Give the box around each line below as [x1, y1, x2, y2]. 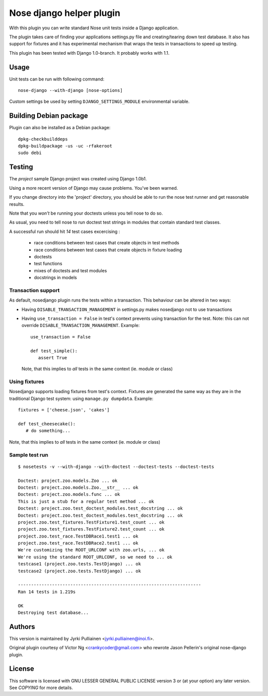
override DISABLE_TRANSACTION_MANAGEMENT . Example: [21, 322, 140, 328]
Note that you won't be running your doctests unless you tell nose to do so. [9, 210, 163, 216]
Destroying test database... [18, 610, 89, 616]
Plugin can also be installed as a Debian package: [9, 125, 111, 131]
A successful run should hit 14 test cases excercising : [9, 229, 120, 234]
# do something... [25, 428, 70, 434]
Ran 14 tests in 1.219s [18, 589, 76, 595]
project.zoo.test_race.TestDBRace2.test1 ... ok [18, 541, 138, 546]
